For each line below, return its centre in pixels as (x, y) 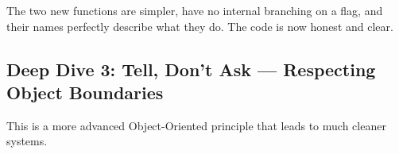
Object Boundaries (85, 92)
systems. (27, 141)
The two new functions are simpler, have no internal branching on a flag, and (195, 10)
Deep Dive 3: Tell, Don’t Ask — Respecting (191, 69)
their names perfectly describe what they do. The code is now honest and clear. (200, 26)
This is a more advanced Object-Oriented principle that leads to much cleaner (196, 125)
